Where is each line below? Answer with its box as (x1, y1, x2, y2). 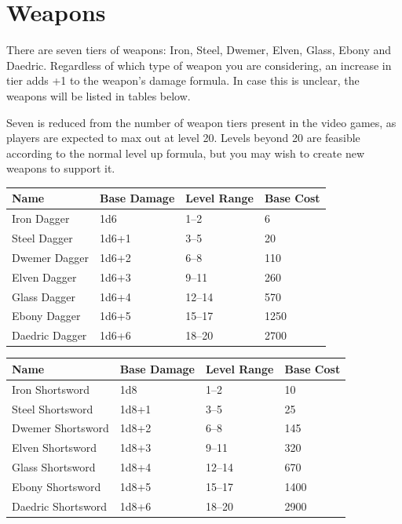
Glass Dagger (12, 288, 75, 304)
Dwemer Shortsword (12, 420, 109, 436)
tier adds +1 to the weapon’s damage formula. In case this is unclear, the (6, 72, 360, 89)
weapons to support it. (6, 160, 115, 176)
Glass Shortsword (12, 459, 96, 475)
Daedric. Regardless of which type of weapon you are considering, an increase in (6, 56, 392, 73)
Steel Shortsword (12, 400, 93, 417)
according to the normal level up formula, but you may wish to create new (6, 144, 364, 161)
